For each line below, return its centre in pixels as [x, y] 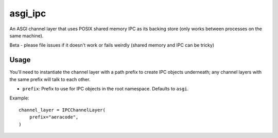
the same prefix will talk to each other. [50, 79]
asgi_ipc [28, 13]
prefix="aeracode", [54, 117]
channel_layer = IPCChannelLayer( [62, 110]
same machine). [27, 35]
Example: [19, 98]
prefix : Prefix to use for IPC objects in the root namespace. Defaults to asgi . [106, 89]
